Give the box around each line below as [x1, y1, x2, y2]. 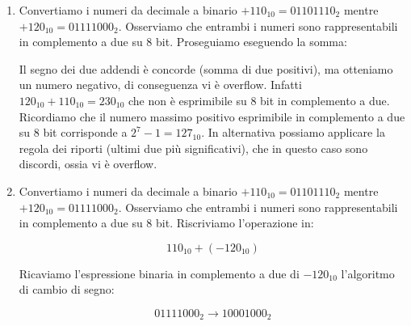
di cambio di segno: [19, 281, 115, 298]
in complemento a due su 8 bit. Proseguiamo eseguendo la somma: [19, 33, 347, 50]
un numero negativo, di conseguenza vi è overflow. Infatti [19, 76, 302, 93]
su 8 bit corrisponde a [19, 124, 128, 141]
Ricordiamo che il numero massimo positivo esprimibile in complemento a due [19, 108, 405, 125]
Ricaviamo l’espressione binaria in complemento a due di [19, 265, 300, 282]
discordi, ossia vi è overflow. [19, 155, 157, 172]
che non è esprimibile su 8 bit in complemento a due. [128, 91, 390, 108]
